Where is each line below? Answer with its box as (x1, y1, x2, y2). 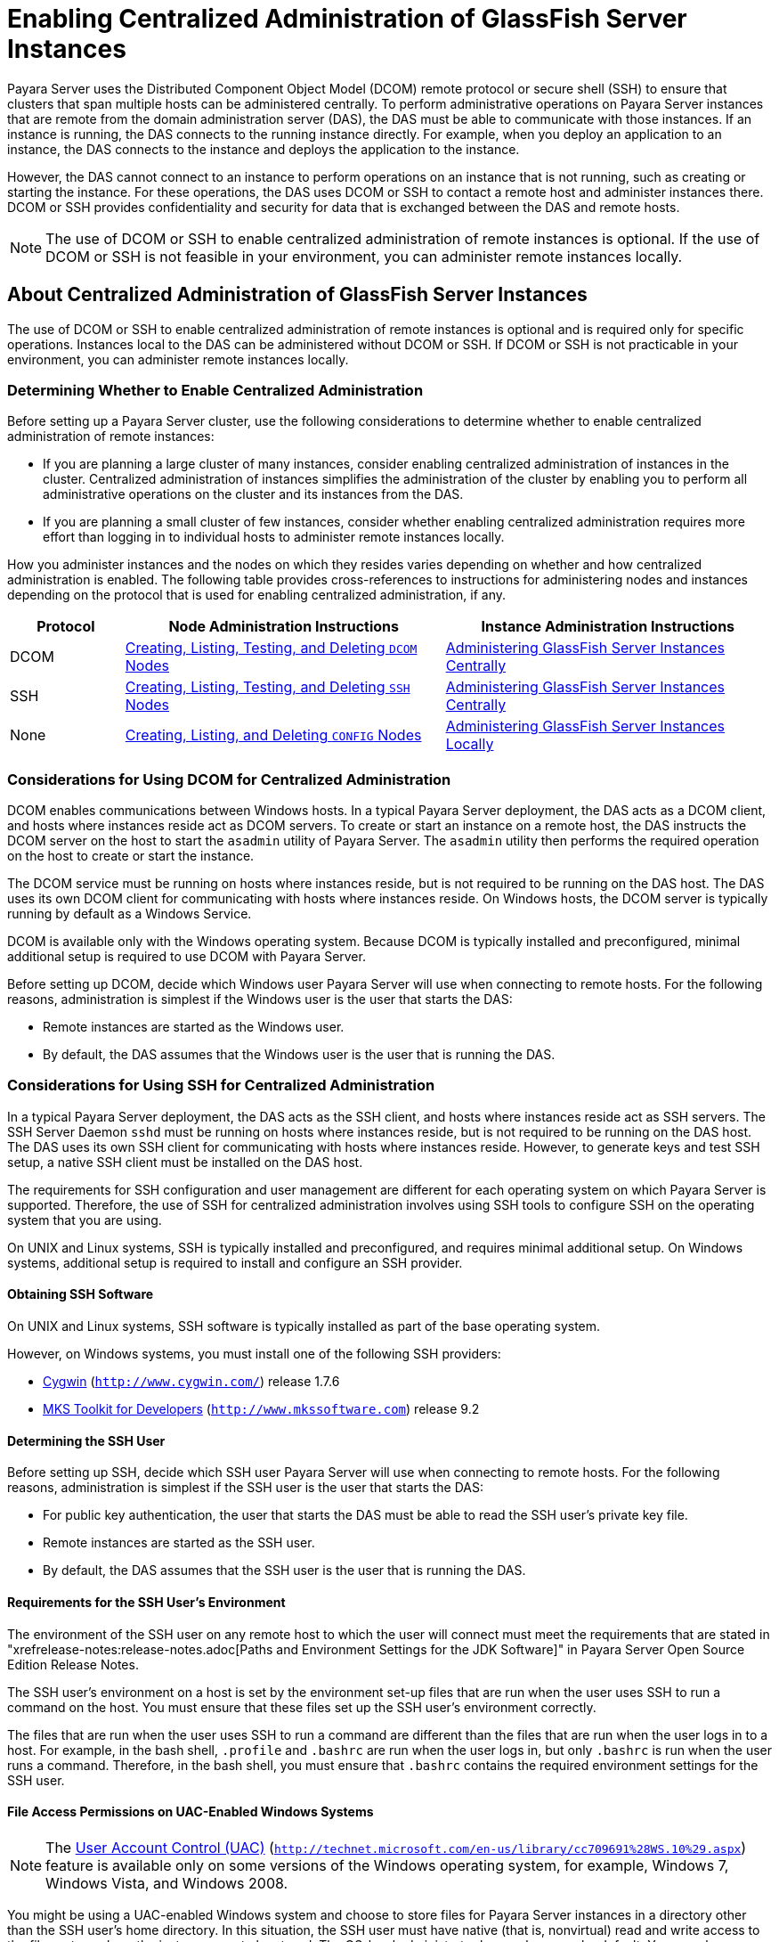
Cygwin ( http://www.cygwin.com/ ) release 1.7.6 (43, 1374, 340, 1390)
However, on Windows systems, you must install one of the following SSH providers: (7, 1346, 501, 1362)
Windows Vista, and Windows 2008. (45, 1873, 288, 1892)
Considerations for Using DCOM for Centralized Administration (7, 770, 451, 788)
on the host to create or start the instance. (7, 848, 255, 864)
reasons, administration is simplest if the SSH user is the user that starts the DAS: (7, 1480, 484, 1496)
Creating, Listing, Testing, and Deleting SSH (125, 678, 410, 697)
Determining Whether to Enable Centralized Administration (7, 380, 424, 399)
